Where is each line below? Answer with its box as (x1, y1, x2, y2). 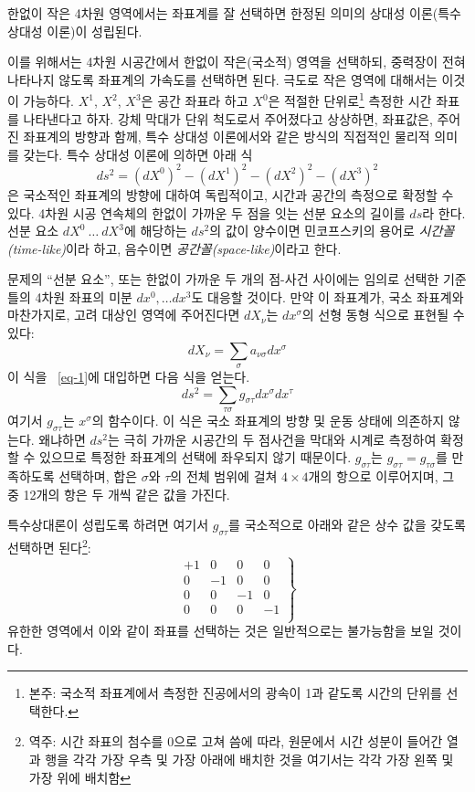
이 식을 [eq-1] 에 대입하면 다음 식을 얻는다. (7, 367, 250, 386)
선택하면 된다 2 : (7, 535, 91, 556)
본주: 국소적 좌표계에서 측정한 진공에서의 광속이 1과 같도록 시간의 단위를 (28, 683, 442, 702)
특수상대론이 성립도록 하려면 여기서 (7, 515, 209, 534)
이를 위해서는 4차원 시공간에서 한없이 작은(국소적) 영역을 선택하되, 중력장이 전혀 (7, 52, 466, 71)
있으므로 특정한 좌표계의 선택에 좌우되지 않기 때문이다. (39, 448, 352, 467)
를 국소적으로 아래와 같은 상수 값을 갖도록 (228, 515, 466, 534)
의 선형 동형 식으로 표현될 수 (301, 305, 465, 324)
